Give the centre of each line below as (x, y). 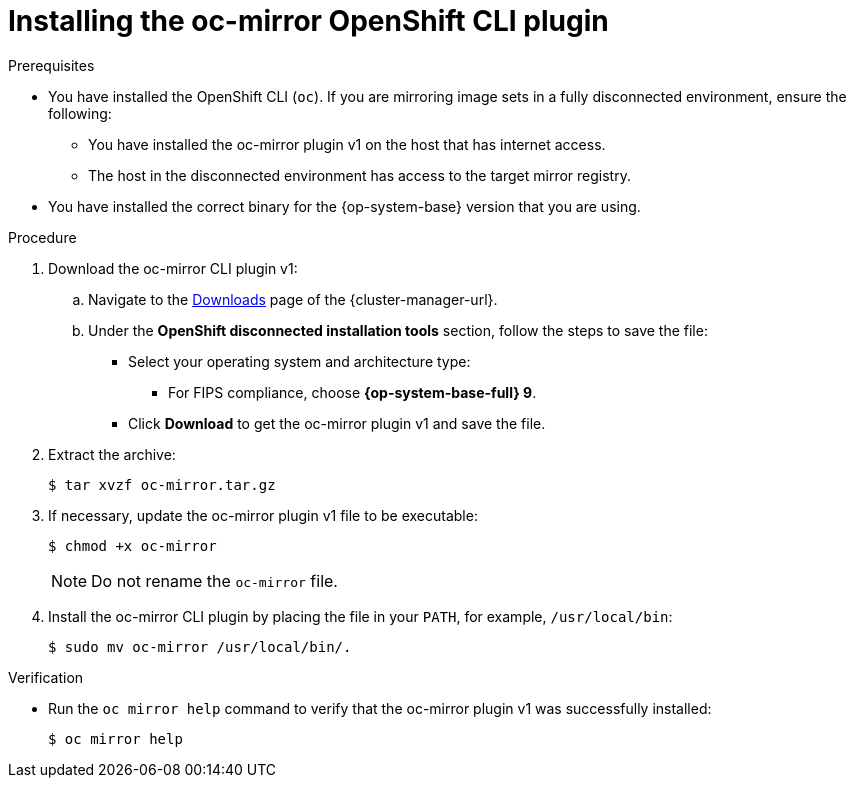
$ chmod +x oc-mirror (132, 545)
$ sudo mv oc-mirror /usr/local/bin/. (200, 646)
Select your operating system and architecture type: (299, 361)
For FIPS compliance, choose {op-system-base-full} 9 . (352, 392)
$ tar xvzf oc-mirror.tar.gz (162, 484)
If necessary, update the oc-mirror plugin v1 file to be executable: (263, 515)
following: (80, 113)
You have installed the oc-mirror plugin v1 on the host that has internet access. (347, 144)
